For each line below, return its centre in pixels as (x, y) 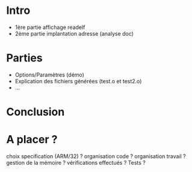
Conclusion (36, 112)
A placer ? (32, 140)
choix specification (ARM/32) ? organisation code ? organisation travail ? (96, 156)
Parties (25, 58)
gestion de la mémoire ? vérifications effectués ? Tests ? (76, 163)
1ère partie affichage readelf (50, 27)
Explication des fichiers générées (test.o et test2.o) (78, 81)
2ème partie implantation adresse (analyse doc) (74, 33)
